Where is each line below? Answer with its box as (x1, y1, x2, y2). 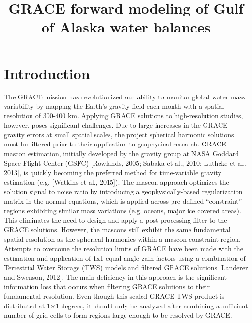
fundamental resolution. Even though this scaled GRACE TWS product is (4, 291, 225, 301)
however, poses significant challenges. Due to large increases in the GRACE (4, 120, 228, 130)
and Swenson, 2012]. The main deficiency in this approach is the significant (4, 272, 227, 282)
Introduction (4, 63, 90, 83)
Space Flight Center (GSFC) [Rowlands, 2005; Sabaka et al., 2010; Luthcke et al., (4, 158, 247, 168)
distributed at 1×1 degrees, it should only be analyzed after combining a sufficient (4, 300, 248, 310)
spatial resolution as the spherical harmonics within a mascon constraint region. (4, 234, 241, 244)
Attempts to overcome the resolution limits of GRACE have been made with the (4, 243, 243, 253)
